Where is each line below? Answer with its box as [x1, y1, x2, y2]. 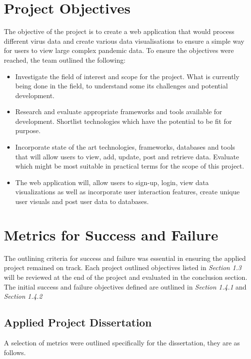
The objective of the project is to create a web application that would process [4, 26, 235, 36]
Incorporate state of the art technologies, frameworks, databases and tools [15, 142, 235, 152]
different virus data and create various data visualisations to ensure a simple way [4, 35, 245, 46]
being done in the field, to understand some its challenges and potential [15, 81, 228, 91]
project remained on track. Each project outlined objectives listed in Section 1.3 [4, 262, 242, 273]
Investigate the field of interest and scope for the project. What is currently [15, 71, 239, 81]
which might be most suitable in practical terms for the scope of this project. [15, 161, 244, 171]
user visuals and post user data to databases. [15, 196, 149, 206]
